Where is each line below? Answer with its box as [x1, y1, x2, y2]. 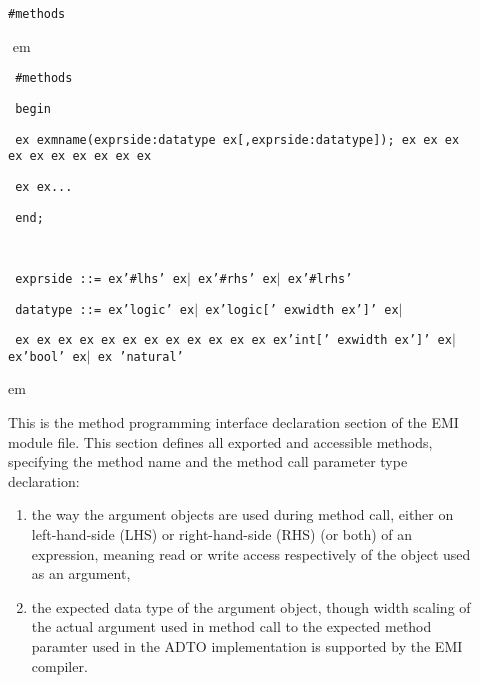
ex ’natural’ [97, 349, 184, 364]
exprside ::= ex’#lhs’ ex [15, 271, 187, 286]
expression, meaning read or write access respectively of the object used [31, 543, 471, 564]
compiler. [31, 655, 88, 676]
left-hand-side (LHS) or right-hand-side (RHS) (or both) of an [31, 524, 413, 545]
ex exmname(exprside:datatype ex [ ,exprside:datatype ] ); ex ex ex [15, 132, 460, 147]
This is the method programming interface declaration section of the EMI [8, 412, 459, 433]
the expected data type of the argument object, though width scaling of [31, 596, 471, 617]
